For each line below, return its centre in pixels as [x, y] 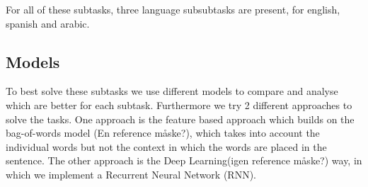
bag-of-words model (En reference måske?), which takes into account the [163, 133]
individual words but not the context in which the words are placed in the [166, 146]
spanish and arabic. [48, 23]
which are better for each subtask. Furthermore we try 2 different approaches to [179, 104]
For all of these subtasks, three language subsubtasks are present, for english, [173, 9]
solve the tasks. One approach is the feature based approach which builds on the [180, 119]
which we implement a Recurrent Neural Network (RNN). [131, 174]
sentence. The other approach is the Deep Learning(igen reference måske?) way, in [184, 160]
